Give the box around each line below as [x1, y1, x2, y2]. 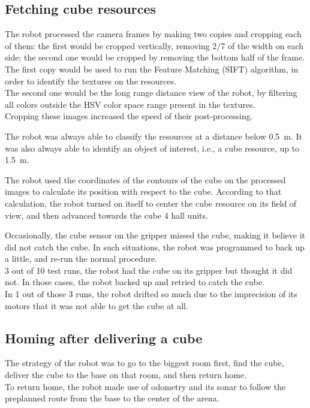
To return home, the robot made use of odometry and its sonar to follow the [5, 380, 286, 392]
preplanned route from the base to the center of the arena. [5, 392, 219, 404]
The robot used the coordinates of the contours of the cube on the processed [5, 173, 286, 186]
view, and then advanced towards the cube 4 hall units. [5, 208, 208, 221]
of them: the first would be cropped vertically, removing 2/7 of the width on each [5, 39, 304, 52]
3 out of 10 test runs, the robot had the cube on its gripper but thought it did [5, 264, 293, 276]
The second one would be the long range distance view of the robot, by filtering [5, 86, 297, 99]
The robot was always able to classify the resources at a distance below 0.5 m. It [5, 129, 303, 142]
